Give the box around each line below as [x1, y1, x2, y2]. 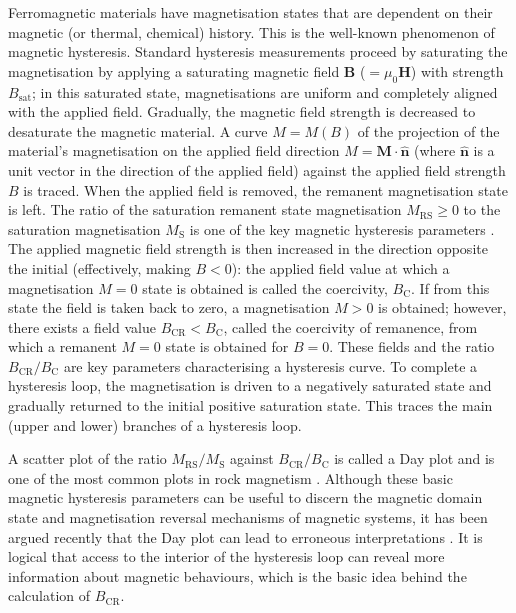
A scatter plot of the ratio [8, 448, 167, 469]
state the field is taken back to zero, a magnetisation [8, 297, 330, 318]
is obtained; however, [378, 297, 507, 318]
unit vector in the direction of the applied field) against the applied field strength [8, 159, 506, 180]
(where [413, 140, 456, 161]
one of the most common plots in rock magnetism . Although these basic [8, 467, 453, 488]
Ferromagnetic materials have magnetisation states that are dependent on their [8, 2, 493, 22]
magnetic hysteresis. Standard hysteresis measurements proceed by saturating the [8, 41, 508, 62]
